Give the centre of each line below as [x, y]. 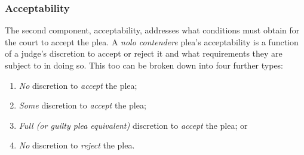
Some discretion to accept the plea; [82, 105]
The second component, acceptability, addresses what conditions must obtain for [152, 30]
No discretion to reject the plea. [77, 145]
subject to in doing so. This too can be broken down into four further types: [144, 65]
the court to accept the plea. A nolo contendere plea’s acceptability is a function [152, 41]
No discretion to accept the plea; [78, 85]
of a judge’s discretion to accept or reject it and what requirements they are [144, 53]
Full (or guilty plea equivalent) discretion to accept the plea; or [133, 125]
